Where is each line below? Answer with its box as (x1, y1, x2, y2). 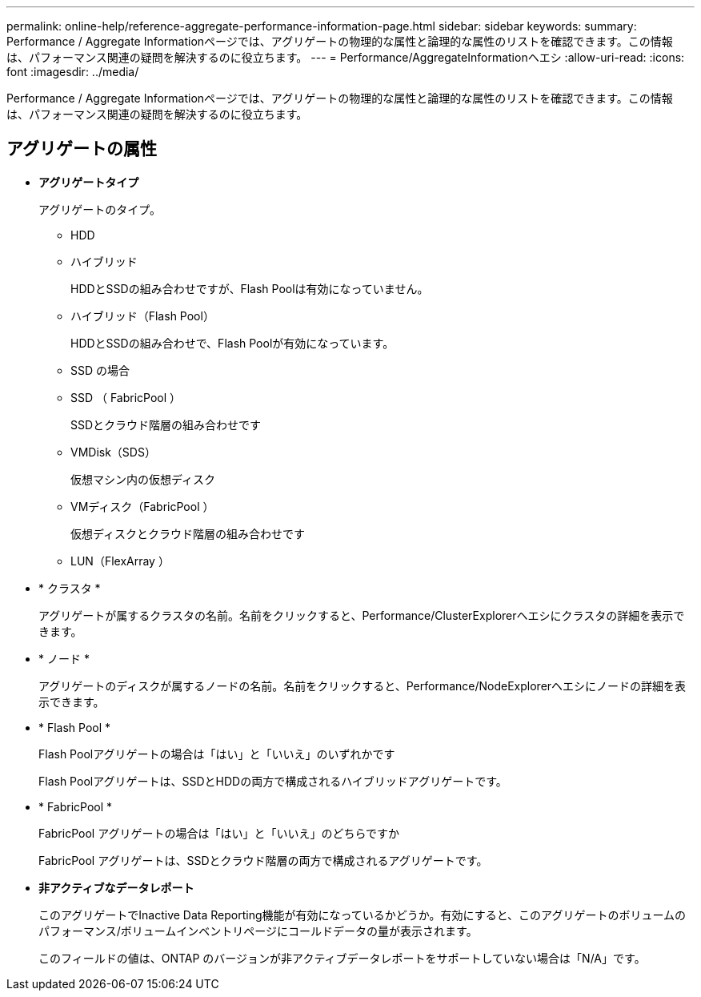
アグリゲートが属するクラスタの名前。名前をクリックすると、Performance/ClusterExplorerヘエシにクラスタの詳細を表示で (38, 608, 685, 622)
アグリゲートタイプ (38, 175, 139, 189)
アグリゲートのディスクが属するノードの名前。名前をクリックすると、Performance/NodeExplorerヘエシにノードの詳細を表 (38, 678, 687, 693)
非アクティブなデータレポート (38, 880, 194, 894)
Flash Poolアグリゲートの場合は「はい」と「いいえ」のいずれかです (38, 746, 395, 761)
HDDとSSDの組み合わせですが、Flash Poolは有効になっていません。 (70, 281, 429, 295)
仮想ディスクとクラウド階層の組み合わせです (70, 526, 306, 541)
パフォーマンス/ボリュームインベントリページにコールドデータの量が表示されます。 (38, 923, 478, 938)
